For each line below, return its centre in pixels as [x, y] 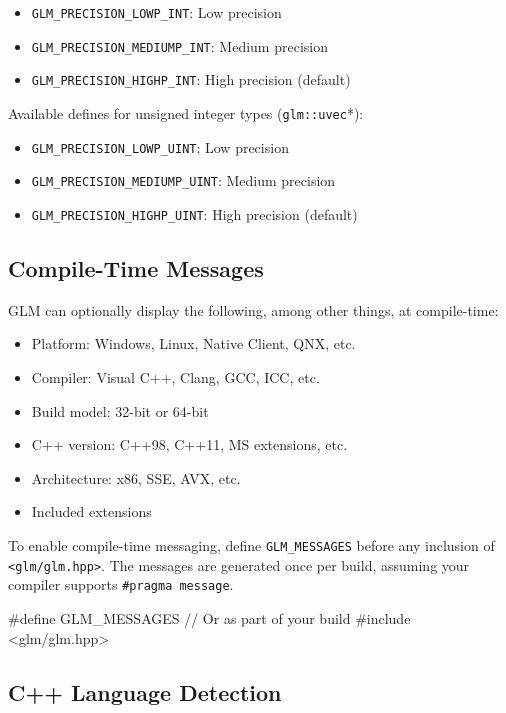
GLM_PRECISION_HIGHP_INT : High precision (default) [191, 79]
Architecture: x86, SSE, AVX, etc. [136, 477]
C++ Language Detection [145, 691]
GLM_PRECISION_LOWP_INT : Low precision [156, 12]
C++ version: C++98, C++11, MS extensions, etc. [189, 444]
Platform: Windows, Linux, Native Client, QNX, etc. [193, 343]
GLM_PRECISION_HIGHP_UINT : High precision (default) [194, 213]
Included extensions [91, 511]
